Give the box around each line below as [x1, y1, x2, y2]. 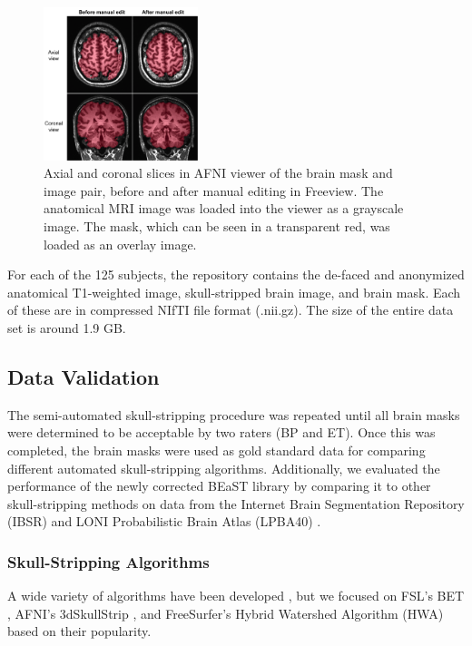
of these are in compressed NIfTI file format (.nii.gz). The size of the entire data [7, 300, 454, 319]
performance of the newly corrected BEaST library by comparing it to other [7, 476, 431, 495]
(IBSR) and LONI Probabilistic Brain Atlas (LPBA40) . [7, 512, 321, 531]
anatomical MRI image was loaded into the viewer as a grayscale [44, 199, 404, 218]
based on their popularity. [7, 622, 152, 641]
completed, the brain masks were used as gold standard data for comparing [7, 440, 426, 459]
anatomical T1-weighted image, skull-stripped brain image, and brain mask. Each [7, 282, 461, 301]
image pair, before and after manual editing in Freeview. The [44, 181, 384, 200]
